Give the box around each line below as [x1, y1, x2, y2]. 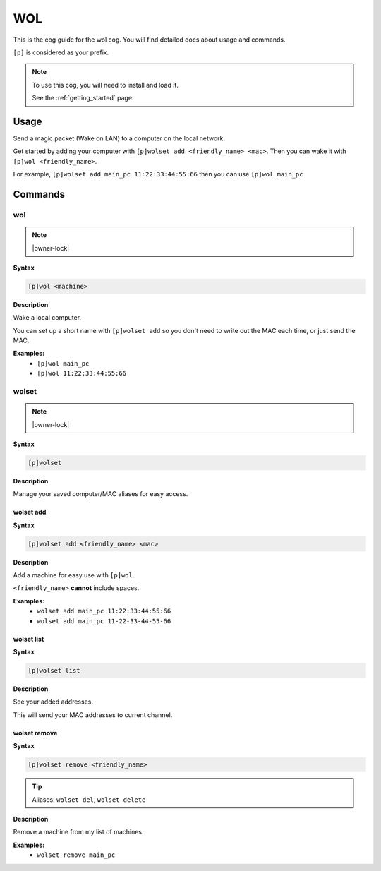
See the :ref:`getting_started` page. [32, 94, 134, 102]
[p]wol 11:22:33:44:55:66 [37, 369, 127, 378]
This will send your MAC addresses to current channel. [13, 710, 173, 719]
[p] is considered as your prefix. [13, 48, 109, 56]
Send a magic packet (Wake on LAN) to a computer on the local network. [13, 134, 226, 143]
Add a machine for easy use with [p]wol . [13, 571, 135, 579]
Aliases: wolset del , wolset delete [32, 795, 146, 804]
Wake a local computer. [13, 313, 81, 322]
